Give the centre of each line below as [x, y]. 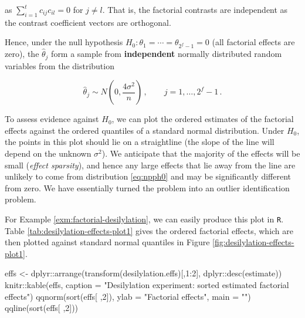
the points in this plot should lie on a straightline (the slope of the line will [140, 142]
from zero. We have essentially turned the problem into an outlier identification [147, 187]
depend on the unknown [48, 153]
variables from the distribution [60, 65]
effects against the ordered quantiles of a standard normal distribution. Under [145, 130]
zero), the [22, 54]
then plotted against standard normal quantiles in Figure [107, 242]
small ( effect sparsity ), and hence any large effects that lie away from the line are [150, 165]
